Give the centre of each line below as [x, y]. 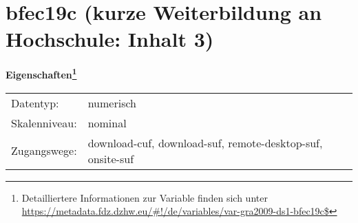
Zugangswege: [44, 151]
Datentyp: [35, 103]
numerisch [112, 103]
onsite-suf [111, 158]
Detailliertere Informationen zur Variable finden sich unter [145, 197]
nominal [107, 123]
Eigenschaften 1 [41, 73]
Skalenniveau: [44, 123]
